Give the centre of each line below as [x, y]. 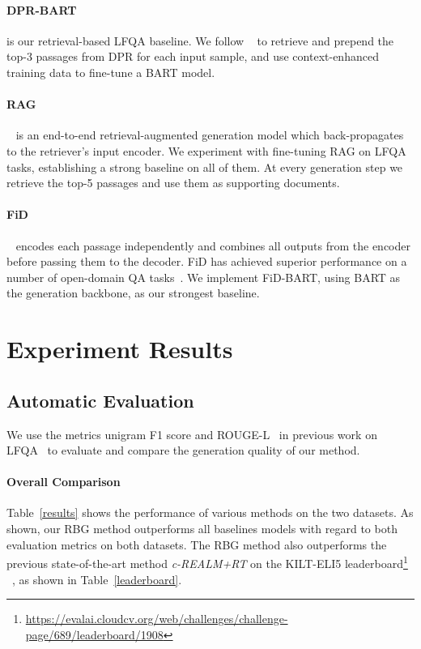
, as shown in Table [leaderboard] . [97, 579]
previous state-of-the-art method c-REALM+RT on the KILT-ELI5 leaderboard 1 [207, 562]
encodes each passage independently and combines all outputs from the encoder [213, 245]
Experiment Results [120, 349]
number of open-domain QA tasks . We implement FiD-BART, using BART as [204, 277]
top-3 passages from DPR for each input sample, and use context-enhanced [193, 56]
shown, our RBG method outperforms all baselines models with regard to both [202, 529]
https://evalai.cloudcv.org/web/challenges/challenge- [157, 619]
